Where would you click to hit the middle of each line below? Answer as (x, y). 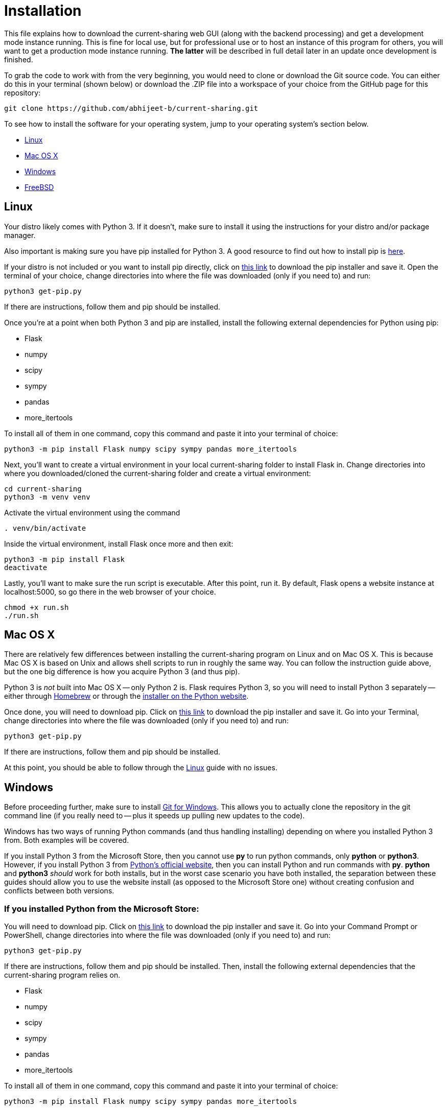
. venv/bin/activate (45, 528)
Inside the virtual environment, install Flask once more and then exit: (119, 544)
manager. (20, 235)
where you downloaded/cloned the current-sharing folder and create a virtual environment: (158, 473)
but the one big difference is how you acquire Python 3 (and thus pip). (122, 672)
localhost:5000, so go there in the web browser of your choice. (110, 592)
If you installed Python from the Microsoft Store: (102, 908)
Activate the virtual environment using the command (92, 512)
